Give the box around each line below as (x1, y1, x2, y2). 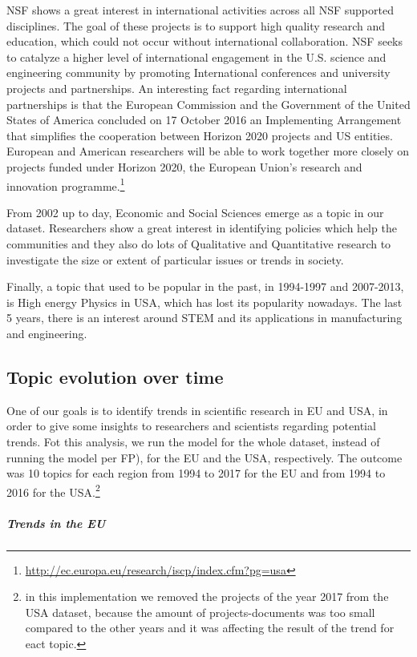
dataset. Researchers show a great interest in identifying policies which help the (6, 220, 397, 236)
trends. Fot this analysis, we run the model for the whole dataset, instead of (6, 433, 380, 449)
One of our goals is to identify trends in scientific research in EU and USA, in (6, 401, 388, 418)
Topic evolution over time (6, 364, 224, 389)
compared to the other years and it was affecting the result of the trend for (25, 619, 395, 636)
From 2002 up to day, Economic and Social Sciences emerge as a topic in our (6, 204, 384, 220)
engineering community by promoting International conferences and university (6, 64, 391, 81)
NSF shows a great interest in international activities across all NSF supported (6, 2, 394, 18)
